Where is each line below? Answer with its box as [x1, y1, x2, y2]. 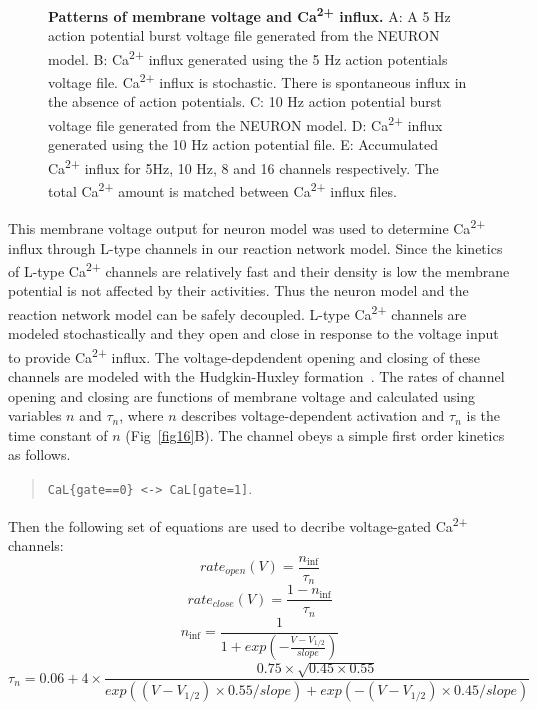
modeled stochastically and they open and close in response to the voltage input [8, 323, 499, 344]
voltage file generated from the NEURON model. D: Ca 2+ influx [48, 111, 443, 135]
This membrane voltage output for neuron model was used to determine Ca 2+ [8, 215, 486, 238]
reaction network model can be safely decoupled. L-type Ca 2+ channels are [8, 300, 467, 324]
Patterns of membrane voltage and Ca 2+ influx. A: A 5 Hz [48, 3, 451, 26]
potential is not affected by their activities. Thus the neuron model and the [8, 280, 469, 301]
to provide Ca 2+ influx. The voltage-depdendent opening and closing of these [8, 343, 481, 367]
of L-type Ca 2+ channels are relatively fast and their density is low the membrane [8, 258, 510, 281]
